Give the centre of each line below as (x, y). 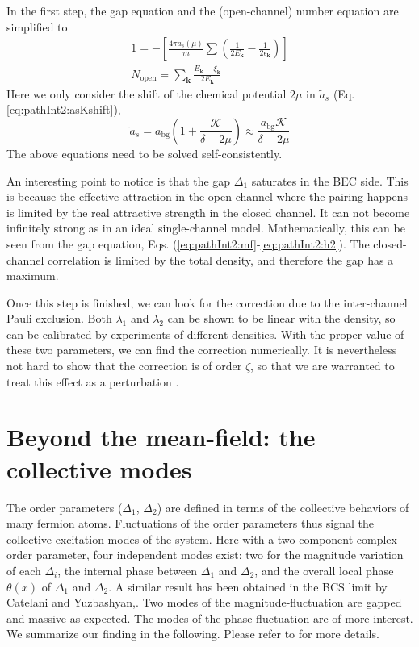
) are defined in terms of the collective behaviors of (283, 507)
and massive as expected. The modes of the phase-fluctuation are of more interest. (210, 618)
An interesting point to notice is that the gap (119, 180)
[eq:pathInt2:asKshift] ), (64, 109)
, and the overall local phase (324, 570)
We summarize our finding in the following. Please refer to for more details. (193, 634)
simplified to (37, 26)
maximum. (33, 275)
